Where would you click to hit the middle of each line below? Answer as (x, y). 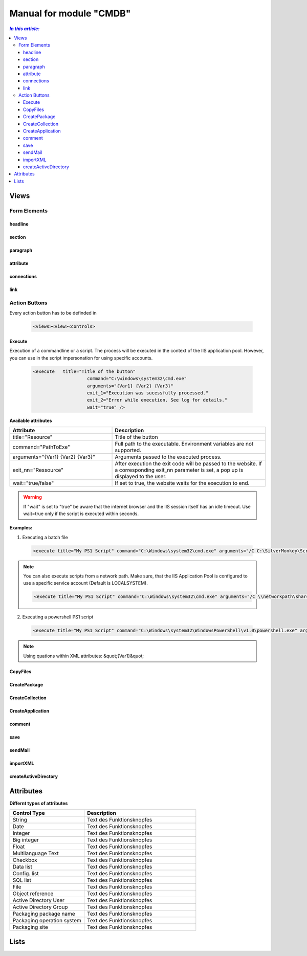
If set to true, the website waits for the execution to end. (182, 483)
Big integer (26, 840)
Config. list (26, 874)
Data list (23, 867)
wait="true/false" (33, 483)
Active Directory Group (40, 907)
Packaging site (30, 927)
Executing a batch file (45, 537)
